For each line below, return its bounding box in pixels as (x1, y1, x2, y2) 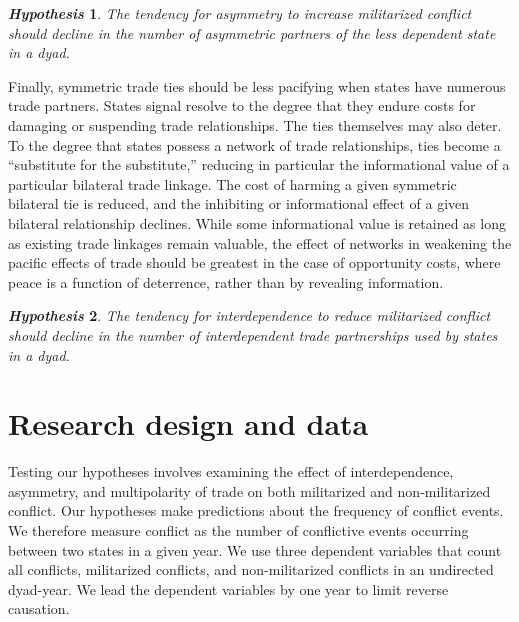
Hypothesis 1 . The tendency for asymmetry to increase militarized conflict (8, 3, 472, 23)
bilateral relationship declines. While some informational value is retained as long (8, 212, 506, 233)
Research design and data (8, 403, 369, 444)
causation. (8, 598, 70, 619)
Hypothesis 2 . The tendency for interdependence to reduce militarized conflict (8, 305, 491, 326)
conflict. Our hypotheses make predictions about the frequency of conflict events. (8, 500, 504, 521)
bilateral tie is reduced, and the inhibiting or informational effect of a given (8, 193, 470, 214)
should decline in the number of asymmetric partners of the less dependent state (8, 22, 496, 43)
